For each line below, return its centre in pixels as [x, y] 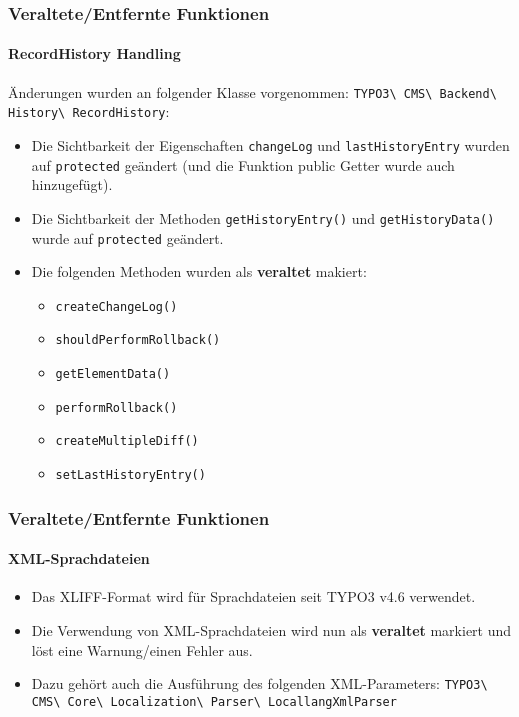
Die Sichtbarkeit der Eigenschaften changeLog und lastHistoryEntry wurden [270, 144]
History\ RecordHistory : [89, 111]
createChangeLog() [116, 306]
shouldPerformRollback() [138, 340]
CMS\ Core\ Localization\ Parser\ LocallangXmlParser [214, 701]
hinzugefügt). [72, 184]
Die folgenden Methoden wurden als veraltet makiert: [199, 271]
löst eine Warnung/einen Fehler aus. [142, 649]
